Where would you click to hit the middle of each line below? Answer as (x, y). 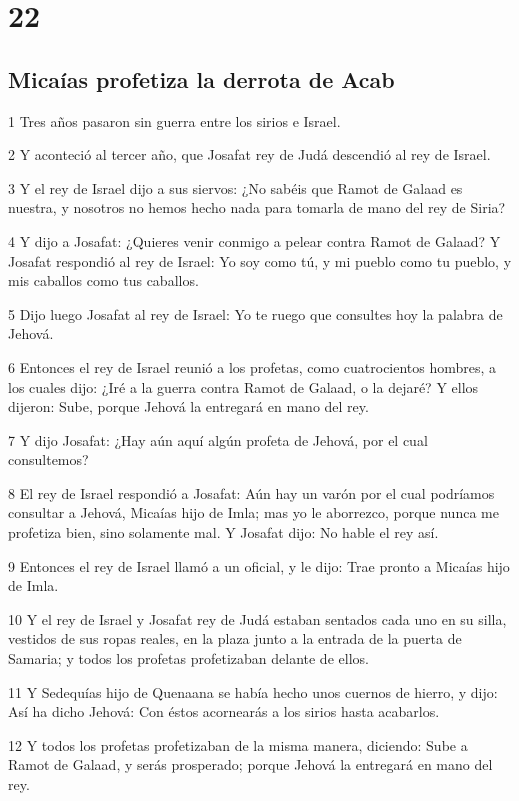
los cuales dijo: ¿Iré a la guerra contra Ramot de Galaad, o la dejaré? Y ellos (243, 386)
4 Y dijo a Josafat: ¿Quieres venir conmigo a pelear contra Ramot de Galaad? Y (254, 240)
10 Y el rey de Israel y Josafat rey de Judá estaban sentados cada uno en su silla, (257, 618)
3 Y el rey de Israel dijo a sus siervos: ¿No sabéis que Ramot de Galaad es (235, 187)
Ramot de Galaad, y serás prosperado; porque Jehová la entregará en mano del (250, 764)
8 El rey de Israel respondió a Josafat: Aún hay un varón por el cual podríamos (251, 492)
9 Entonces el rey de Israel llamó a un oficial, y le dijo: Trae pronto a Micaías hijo (259, 565)
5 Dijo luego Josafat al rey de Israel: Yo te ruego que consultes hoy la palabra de (255, 313)
